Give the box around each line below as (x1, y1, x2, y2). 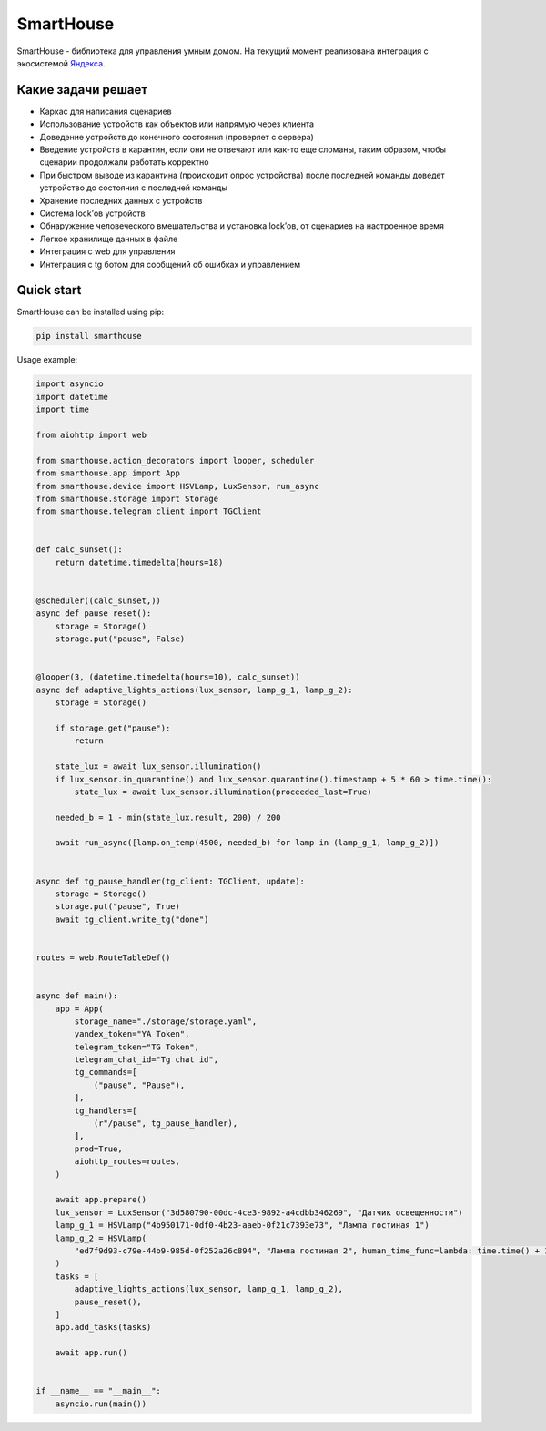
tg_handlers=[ (74, 1105, 137, 1116)
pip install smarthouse (35, 331, 143, 342)
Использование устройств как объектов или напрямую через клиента (39, 118, 314, 129)
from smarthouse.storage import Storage (35, 493, 218, 504)
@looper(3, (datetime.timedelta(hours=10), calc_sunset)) (35, 672, 300, 682)
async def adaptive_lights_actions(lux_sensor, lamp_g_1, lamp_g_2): (35, 684, 353, 695)
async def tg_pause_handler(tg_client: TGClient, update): (35, 875, 305, 886)
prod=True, (74, 1143, 123, 1154)
